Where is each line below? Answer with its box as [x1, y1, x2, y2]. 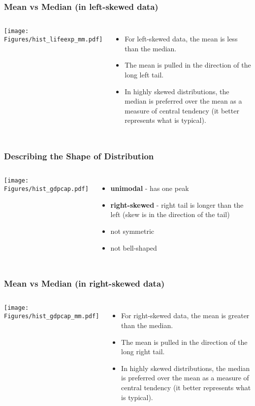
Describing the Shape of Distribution [4, 149, 154, 162]
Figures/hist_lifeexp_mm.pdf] [4, 36, 103, 43]
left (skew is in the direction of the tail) [110, 209, 230, 220]
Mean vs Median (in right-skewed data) [4, 277, 165, 290]
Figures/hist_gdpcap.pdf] [4, 185, 89, 192]
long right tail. [121, 346, 165, 357]
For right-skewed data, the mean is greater [121, 310, 250, 321]
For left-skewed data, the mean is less [125, 34, 238, 44]
